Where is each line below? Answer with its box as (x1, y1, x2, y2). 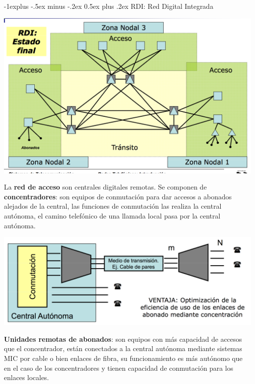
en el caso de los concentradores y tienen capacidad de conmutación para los (4, 362, 233, 373)
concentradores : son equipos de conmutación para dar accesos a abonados (4, 191, 232, 201)
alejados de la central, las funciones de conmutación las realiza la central (4, 201, 222, 211)
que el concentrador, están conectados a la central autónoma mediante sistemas (4, 343, 242, 354)
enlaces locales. (4, 372, 49, 383)
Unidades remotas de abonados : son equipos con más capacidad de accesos (4, 333, 242, 344)
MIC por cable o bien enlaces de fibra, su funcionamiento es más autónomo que (4, 353, 243, 363)
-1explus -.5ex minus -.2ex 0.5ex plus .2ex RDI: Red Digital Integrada (4, 1, 213, 11)
